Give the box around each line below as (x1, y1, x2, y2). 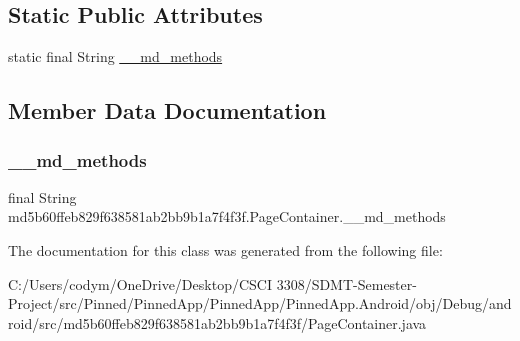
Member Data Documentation (8, 95, 327, 126)
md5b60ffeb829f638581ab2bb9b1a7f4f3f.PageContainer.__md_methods (8, 206, 446, 227)
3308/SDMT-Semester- (276, 273, 417, 294)
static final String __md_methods (8, 46, 223, 67)
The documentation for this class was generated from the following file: (8, 239, 443, 260)
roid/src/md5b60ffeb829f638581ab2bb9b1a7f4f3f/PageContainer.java (8, 312, 427, 333)
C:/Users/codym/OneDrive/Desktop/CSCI (8, 273, 272, 294)
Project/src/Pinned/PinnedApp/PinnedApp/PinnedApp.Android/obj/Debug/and (8, 293, 512, 314)
